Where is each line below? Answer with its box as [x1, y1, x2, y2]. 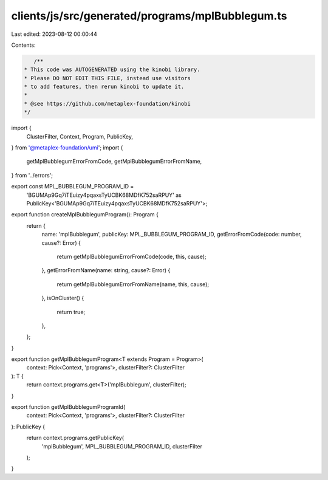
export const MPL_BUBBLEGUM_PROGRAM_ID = [11, 183, 134, 190]
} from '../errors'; [11, 171, 53, 179]
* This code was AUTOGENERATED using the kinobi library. [24, 66, 200, 73]
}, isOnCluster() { [41, 295, 84, 302]
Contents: [11, 41, 36, 49]
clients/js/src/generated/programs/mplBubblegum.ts [11, 9, 287, 22]
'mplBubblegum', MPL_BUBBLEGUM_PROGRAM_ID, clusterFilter [41, 442, 203, 450]
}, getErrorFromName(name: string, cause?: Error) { [41, 267, 171, 274]
